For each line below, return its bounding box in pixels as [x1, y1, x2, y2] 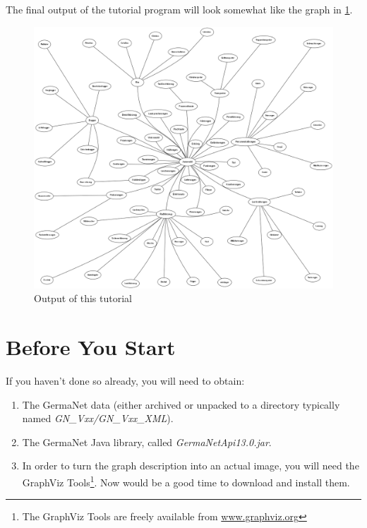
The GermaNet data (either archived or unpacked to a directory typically [22, 397, 340, 412]
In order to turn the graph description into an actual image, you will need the [22, 458, 359, 473]
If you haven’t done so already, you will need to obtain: [6, 373, 245, 388]
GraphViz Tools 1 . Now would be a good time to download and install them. [22, 472, 350, 489]
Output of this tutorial [34, 291, 132, 306]
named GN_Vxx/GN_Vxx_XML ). [22, 411, 174, 426]
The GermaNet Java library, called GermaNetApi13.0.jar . [22, 434, 272, 449]
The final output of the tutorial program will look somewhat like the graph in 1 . [6, 2, 353, 16]
